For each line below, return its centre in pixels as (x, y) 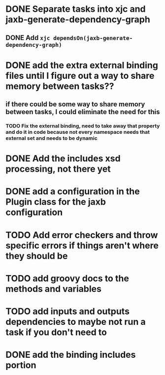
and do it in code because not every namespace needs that (78, 132)
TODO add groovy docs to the (67, 278)
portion (21, 365)
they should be (37, 256)
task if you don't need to (56, 332)
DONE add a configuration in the (73, 192)
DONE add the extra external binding (82, 65)
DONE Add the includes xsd (63, 159)
